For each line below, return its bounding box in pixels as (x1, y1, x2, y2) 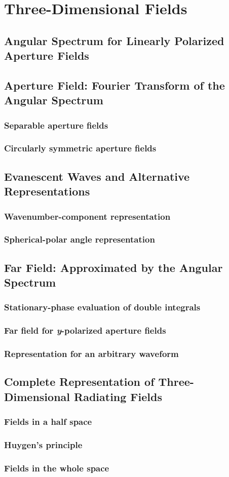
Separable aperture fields (4, 118, 108, 131)
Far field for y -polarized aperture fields (4, 324, 166, 337)
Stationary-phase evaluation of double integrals (4, 301, 201, 313)
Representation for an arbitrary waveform (4, 347, 179, 360)
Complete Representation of (4, 374, 155, 389)
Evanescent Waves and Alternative (4, 168, 190, 184)
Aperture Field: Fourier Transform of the (4, 77, 225, 93)
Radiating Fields (74, 388, 162, 404)
